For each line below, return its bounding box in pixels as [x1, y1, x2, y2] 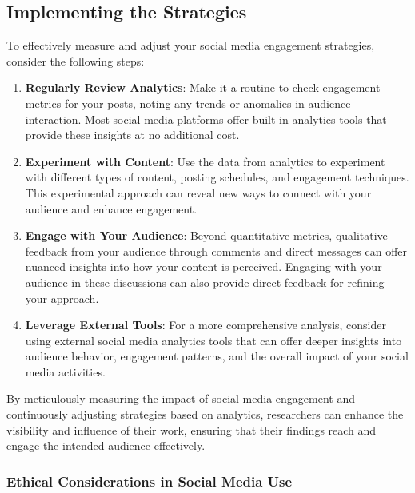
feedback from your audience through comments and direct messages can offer [25, 242, 408, 259]
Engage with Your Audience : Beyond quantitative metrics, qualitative [25, 227, 388, 244]
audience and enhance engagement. [25, 200, 198, 217]
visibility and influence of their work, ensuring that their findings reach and [6, 421, 377, 438]
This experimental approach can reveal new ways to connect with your [25, 184, 372, 201]
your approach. [25, 289, 99, 306]
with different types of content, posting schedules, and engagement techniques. [25, 169, 409, 185]
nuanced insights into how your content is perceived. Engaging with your [25, 258, 382, 275]
